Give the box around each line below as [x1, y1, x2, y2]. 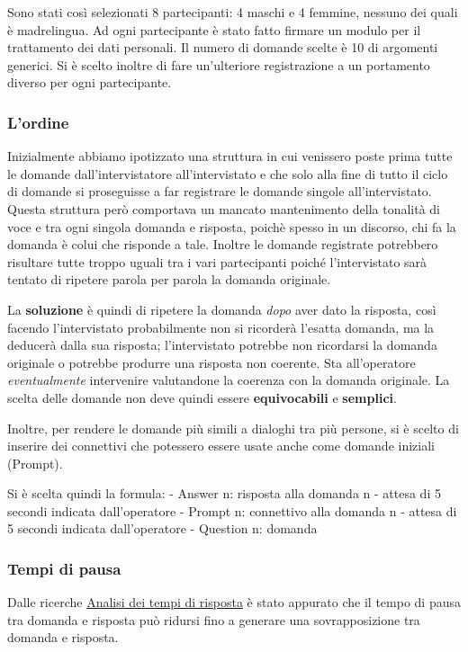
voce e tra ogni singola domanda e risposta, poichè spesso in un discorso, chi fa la [7, 217, 456, 236]
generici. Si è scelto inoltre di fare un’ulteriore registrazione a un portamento [7, 55, 430, 74]
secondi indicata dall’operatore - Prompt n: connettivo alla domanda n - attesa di [7, 501, 457, 520]
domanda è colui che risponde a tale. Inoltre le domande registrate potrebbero [7, 235, 438, 254]
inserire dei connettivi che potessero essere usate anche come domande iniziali [7, 436, 435, 455]
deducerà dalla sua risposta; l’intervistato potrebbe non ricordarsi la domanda [7, 335, 437, 354]
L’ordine [7, 111, 69, 133]
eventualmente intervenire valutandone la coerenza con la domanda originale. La [7, 371, 450, 389]
